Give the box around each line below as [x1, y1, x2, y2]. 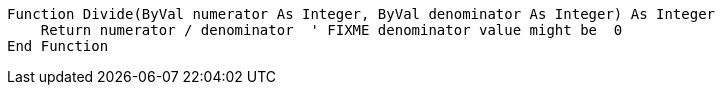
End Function [7, 38, 109, 54]
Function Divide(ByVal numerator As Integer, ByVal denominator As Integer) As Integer [7, 6, 716, 22]
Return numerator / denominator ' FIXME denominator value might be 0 [40, 22, 623, 38]
